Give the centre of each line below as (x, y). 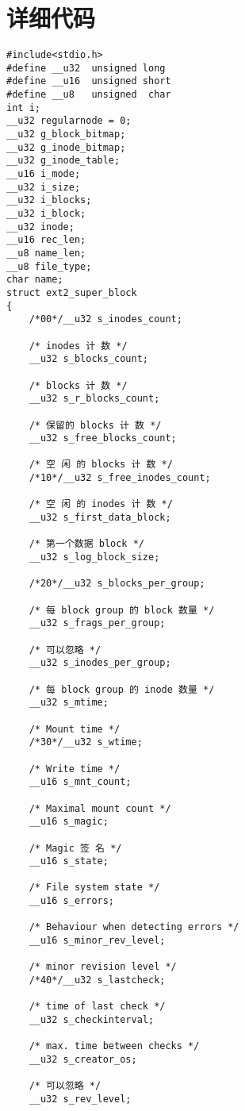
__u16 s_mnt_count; (80, 782)
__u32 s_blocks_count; (88, 359)
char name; (35, 280)
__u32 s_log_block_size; (94, 557)
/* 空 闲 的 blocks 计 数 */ (101, 465)
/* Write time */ (75, 769)
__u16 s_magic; (69, 822)
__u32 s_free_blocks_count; (103, 438)
